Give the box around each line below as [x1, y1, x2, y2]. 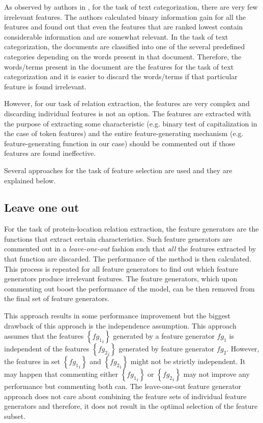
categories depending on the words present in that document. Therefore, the [4, 51, 242, 61]
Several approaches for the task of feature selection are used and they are [4, 165, 232, 175]
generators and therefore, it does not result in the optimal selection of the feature [4, 401, 258, 411]
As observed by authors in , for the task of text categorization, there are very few [4, 2, 258, 12]
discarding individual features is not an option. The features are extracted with [4, 108, 251, 118]
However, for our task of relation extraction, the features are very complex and [4, 98, 250, 109]
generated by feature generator [119, 343, 215, 354]
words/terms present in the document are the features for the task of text [4, 61, 234, 72]
